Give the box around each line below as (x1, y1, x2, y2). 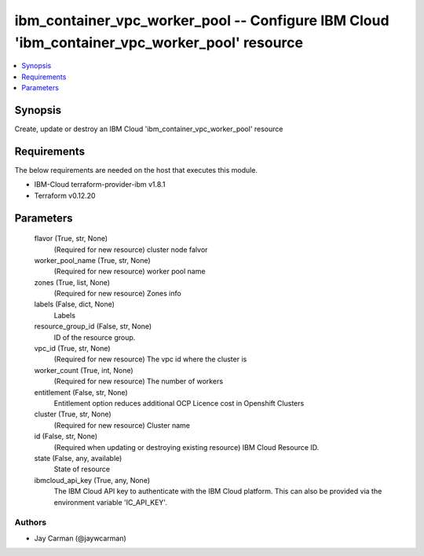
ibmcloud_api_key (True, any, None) (34, 475, 151, 485)
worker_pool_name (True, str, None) (34, 255, 151, 265)
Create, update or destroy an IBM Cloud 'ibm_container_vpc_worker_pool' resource (14, 124, 283, 134)
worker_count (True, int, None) (34, 365, 133, 375)
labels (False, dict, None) (34, 299, 115, 309)
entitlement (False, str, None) (34, 387, 129, 397)
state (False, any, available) (34, 453, 122, 463)
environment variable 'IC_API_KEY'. (53, 497, 168, 507)
